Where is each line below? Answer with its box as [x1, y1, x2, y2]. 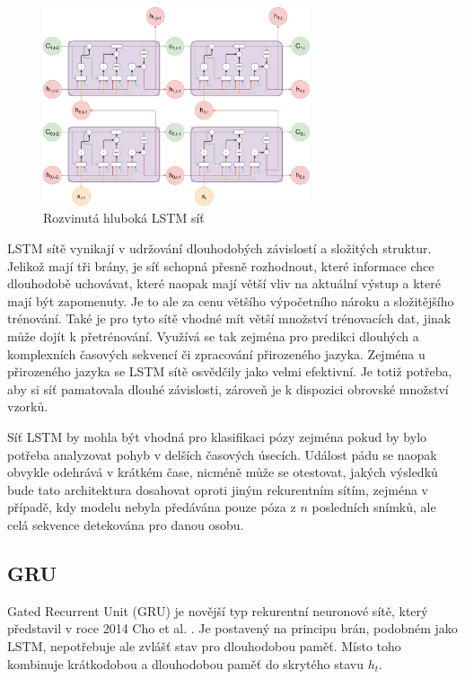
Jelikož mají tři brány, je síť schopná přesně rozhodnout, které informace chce [7, 256, 434, 275]
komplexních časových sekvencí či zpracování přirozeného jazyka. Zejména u [7, 344, 426, 363]
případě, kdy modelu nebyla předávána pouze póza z [7, 498, 296, 516]
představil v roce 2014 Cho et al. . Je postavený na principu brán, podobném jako [7, 619, 458, 638]
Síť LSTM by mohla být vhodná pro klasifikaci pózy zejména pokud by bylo [7, 427, 427, 445]
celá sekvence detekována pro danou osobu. [7, 515, 244, 533]
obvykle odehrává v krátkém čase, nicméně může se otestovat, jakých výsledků [7, 463, 438, 481]
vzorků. [7, 397, 48, 416]
